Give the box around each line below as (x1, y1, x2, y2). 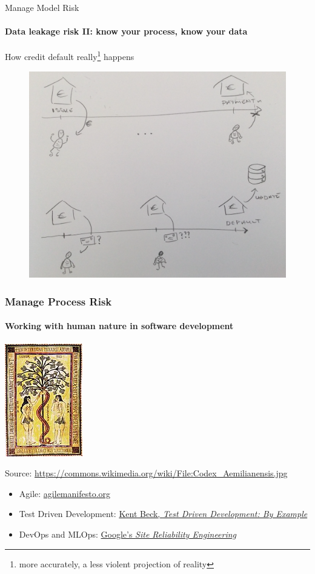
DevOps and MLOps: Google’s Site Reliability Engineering (19, 528, 237, 541)
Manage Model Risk (5, 1, 79, 13)
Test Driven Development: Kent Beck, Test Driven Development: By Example (19, 507, 308, 520)
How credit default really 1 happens (5, 48, 134, 63)
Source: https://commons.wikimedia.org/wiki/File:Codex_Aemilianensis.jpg (5, 467, 288, 479)
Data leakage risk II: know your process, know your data (5, 25, 248, 38)
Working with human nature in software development (5, 319, 234, 332)
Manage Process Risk (5, 293, 112, 309)
